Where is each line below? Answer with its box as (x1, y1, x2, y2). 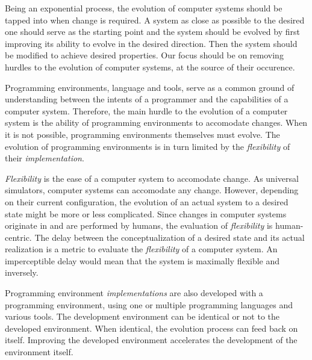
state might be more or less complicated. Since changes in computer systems (5, 207, 287, 220)
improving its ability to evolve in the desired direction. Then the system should (5, 37, 298, 49)
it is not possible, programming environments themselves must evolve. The (5, 128, 280, 140)
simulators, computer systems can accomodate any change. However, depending (5, 184, 299, 196)
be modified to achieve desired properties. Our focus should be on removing (5, 49, 284, 61)
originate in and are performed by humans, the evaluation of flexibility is (5, 219, 273, 232)
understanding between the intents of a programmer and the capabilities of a (5, 93, 289, 105)
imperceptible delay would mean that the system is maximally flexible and (5, 254, 280, 267)
